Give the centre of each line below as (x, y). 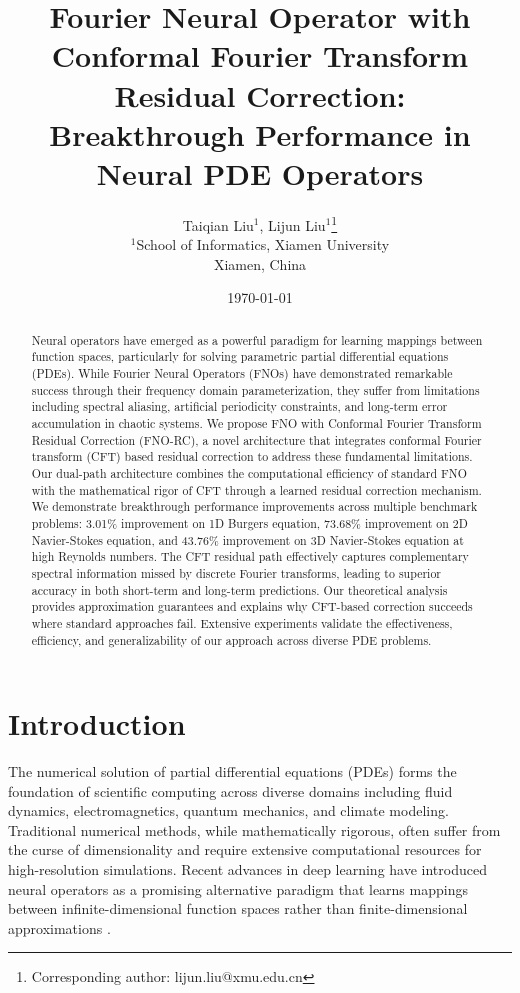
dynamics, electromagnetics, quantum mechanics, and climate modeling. (228, 810)
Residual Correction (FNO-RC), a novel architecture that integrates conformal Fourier (256, 439)
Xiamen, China (260, 263)
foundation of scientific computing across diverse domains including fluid (230, 790)
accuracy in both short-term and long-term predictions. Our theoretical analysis (239, 589)
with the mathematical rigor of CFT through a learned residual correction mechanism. (256, 489)
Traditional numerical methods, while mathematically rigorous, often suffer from (254, 829)
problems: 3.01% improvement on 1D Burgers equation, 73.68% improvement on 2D (249, 522)
